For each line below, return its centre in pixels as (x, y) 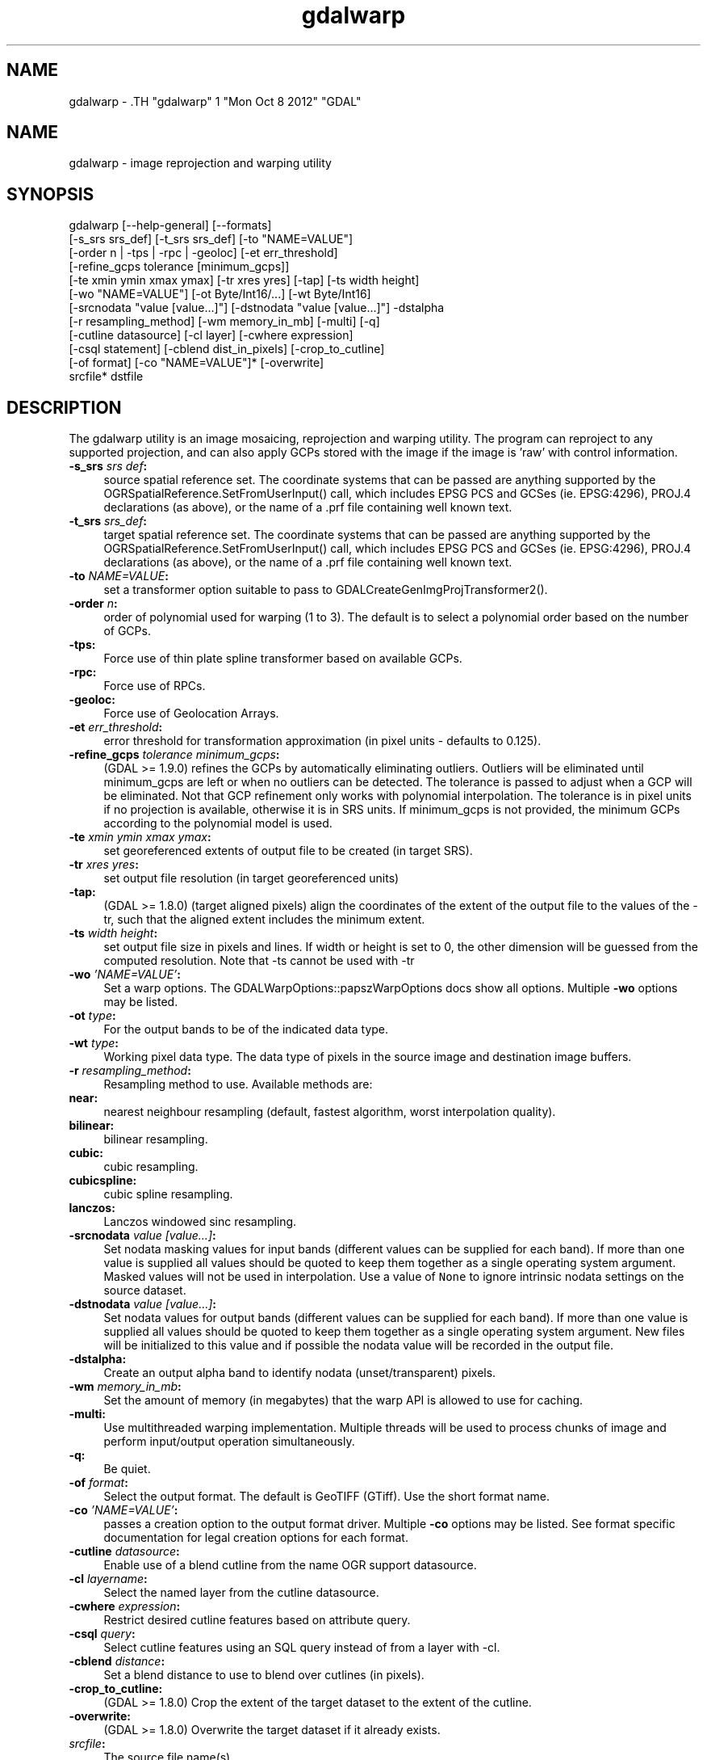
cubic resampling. (151, 1167)
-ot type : (92, 1016)
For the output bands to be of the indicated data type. (246, 1029)
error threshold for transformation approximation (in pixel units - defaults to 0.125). (322, 741)
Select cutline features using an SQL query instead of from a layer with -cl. (302, 1648)
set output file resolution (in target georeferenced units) (251, 878)
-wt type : (94, 1043)
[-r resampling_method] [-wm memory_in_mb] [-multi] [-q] (224, 322)
